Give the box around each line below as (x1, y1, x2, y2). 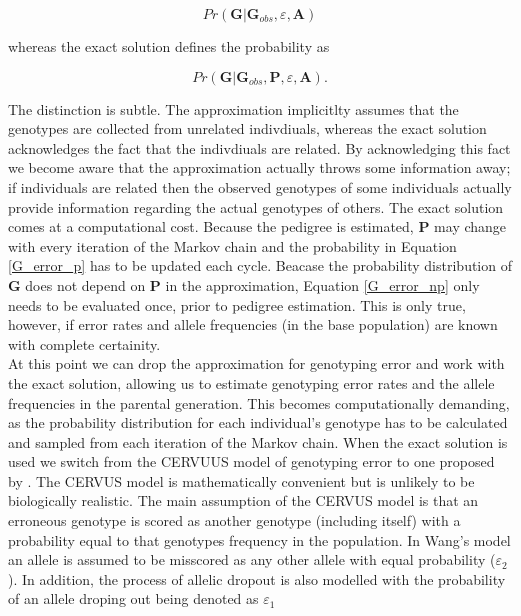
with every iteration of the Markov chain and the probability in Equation (8, 235, 457, 256)
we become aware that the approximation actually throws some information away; (8, 157, 511, 178)
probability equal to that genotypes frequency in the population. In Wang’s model (8, 529, 511, 550)
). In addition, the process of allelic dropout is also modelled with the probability (8, 568, 506, 589)
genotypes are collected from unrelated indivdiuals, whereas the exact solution (8, 118, 487, 139)
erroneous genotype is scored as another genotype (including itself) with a (8, 510, 461, 531)
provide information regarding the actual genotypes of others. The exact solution (8, 196, 504, 217)
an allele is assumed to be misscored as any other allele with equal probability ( (8, 549, 496, 570)
